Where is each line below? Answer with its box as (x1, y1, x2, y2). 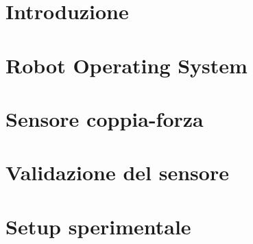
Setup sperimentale (5, 212, 191, 240)
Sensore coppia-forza (5, 104, 204, 132)
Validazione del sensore (5, 158, 229, 186)
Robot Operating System (5, 51, 248, 79)
